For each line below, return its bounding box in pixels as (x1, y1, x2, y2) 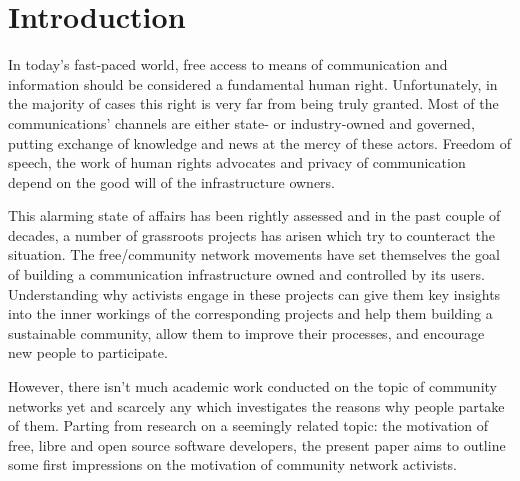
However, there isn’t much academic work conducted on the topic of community (8, 376, 497, 397)
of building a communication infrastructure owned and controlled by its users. (8, 264, 485, 285)
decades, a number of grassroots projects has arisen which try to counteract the (8, 224, 495, 245)
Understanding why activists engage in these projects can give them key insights (8, 283, 501, 304)
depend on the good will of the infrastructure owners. (8, 171, 336, 192)
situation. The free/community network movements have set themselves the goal (8, 244, 500, 265)
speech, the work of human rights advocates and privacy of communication (8, 152, 466, 173)
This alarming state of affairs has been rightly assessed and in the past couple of (8, 205, 501, 226)
